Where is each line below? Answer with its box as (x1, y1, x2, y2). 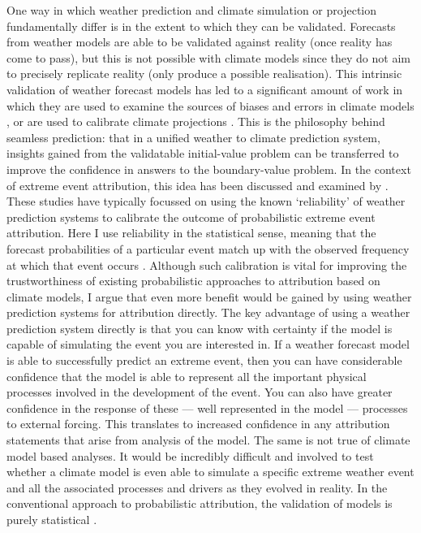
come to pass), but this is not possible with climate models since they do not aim (6, 49, 410, 66)
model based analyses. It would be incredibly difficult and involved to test (6, 447, 374, 464)
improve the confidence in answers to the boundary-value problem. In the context (6, 160, 411, 177)
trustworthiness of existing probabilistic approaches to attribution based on (6, 272, 380, 289)
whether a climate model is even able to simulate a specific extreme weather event (6, 463, 415, 480)
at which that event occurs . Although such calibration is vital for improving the (6, 256, 407, 273)
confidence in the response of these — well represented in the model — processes (6, 399, 408, 416)
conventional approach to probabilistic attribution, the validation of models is (6, 495, 393, 512)
